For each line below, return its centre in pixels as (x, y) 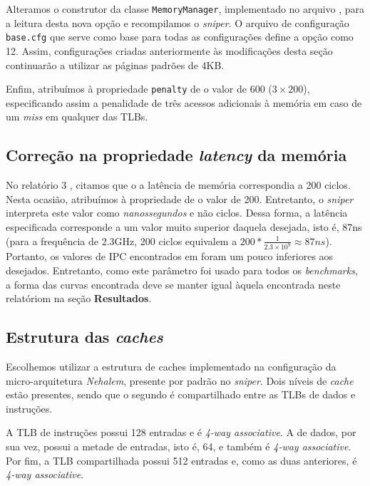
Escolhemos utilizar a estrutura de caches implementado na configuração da (171, 366)
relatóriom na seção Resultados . (79, 298)
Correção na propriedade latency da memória (176, 155)
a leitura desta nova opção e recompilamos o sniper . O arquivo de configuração (178, 22)
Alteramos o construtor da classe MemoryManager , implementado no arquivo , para (185, 9)
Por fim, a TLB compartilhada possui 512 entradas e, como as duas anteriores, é (181, 460)
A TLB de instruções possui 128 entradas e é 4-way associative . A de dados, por (181, 432)
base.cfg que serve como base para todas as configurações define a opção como (180, 37)
